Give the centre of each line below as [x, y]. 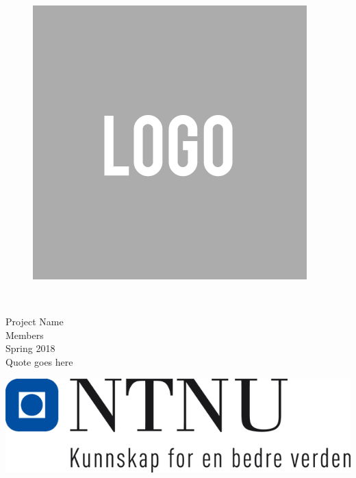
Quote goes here [39, 361]
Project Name [35, 322]
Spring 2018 [30, 348]
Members [25, 335]
